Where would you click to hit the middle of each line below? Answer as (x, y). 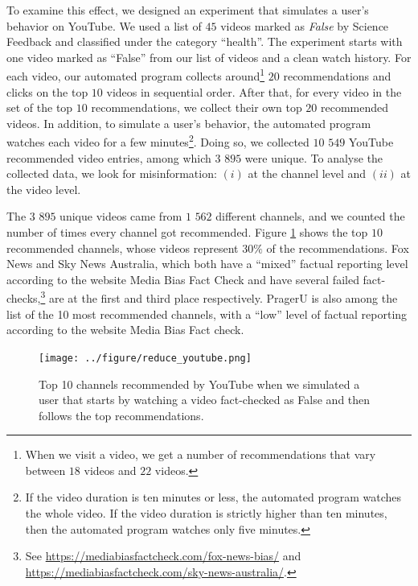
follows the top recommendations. (121, 415)
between (45, 470)
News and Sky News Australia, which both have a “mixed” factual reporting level (207, 264)
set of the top (40, 107)
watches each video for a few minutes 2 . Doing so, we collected (158, 141)
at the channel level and (307, 173)
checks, (24, 298)
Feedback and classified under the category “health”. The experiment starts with (205, 41)
